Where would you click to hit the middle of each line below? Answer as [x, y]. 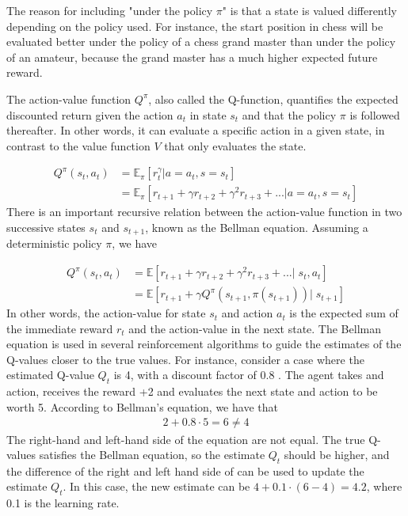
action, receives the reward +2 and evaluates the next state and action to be [192, 391]
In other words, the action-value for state [106, 313]
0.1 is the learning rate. [63, 503]
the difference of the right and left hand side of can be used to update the [185, 470]
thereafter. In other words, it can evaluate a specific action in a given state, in [196, 130]
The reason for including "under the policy [110, 10]
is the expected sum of [344, 313]
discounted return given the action [90, 114]
